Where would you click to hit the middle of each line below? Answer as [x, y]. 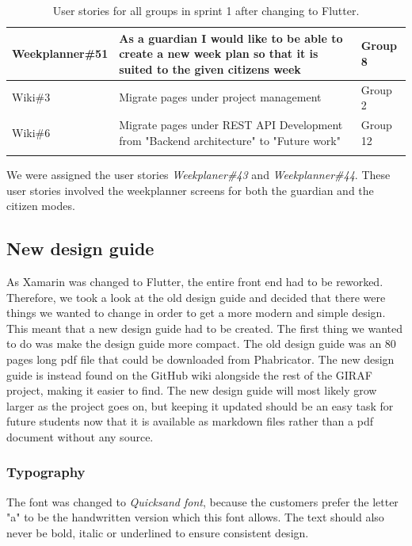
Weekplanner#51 [60, 53]
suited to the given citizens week [210, 69]
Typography [46, 472]
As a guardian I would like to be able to [231, 38]
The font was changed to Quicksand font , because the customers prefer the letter [202, 501]
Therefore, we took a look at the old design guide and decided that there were [196, 297]
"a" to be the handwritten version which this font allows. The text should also [195, 517]
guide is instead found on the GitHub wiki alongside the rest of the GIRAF [189, 374]
